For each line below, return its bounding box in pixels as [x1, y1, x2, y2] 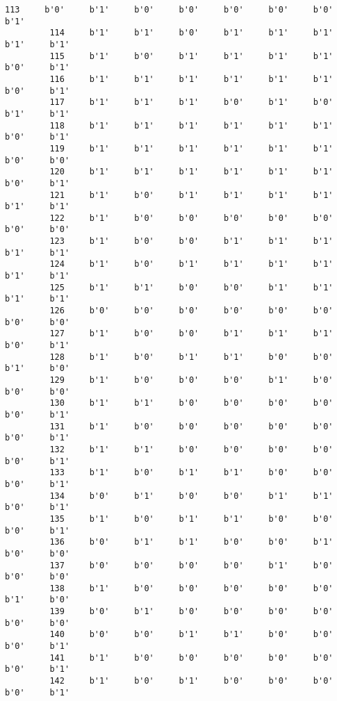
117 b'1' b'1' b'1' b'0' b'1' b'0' [49, 97, 334, 108]
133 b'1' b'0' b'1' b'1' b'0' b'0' [49, 468, 334, 478]
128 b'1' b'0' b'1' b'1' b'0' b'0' [49, 352, 334, 362]
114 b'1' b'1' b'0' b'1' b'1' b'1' [49, 28, 334, 38]
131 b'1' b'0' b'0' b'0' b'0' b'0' [49, 421, 334, 431]
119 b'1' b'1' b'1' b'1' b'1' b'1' [49, 143, 334, 154]
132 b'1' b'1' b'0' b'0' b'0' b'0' [49, 444, 334, 454]
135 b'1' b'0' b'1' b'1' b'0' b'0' [49, 513, 334, 524]
